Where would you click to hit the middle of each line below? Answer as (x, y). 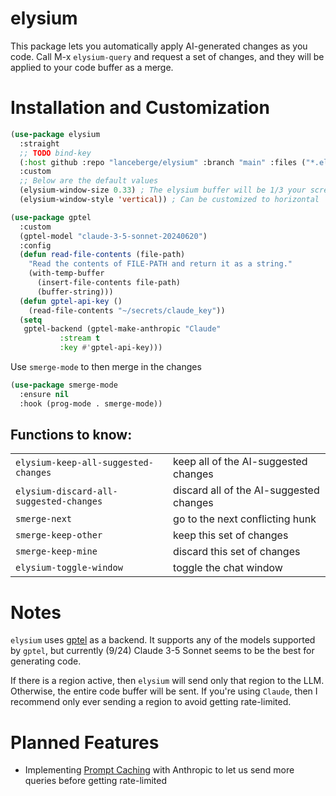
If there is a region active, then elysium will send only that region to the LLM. (167, 681)
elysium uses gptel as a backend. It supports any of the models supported (163, 640)
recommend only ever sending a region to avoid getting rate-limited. (151, 702)
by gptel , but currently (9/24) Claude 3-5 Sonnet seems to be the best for (162, 651)
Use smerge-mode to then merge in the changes (106, 366)
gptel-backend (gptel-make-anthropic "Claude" (122, 329)
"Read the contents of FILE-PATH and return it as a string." (160, 264)
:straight (39, 143)
